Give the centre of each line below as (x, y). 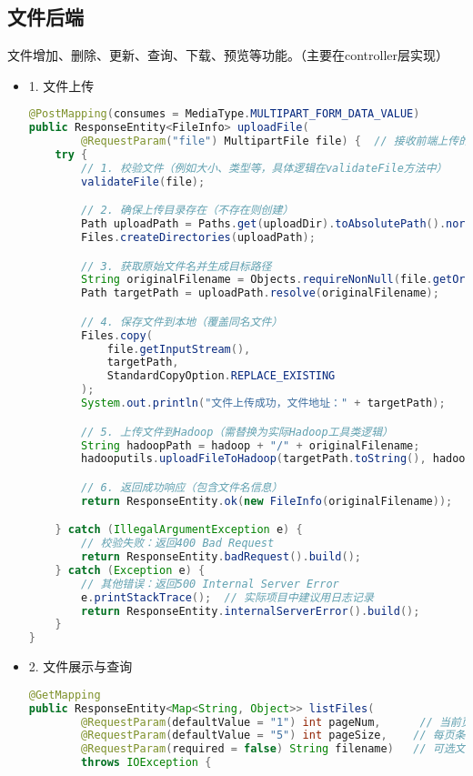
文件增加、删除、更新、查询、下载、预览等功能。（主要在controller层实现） (228, 55)
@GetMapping (65, 695)
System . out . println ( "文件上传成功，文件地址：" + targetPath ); (263, 403)
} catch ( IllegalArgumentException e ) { (179, 530)
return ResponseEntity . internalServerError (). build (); (251, 611)
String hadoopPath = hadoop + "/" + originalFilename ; (251, 445)
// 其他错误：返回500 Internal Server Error (210, 584)
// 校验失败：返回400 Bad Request (178, 544)
